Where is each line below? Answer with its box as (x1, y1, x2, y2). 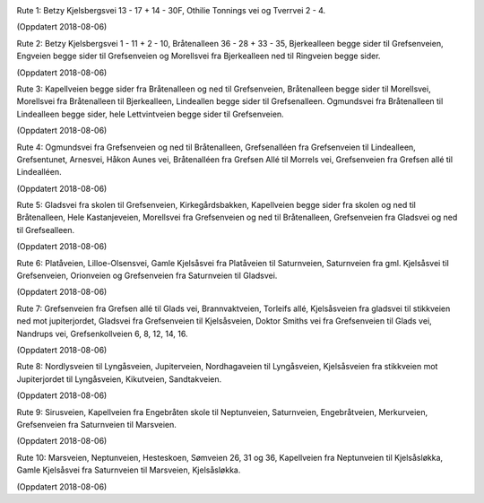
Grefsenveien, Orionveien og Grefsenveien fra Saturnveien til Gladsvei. (16, 270, 278, 282)
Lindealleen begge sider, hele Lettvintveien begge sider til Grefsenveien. (16, 108, 284, 119)
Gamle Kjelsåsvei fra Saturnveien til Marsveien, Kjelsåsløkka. (16, 464, 241, 475)
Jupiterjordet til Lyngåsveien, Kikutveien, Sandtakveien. (16, 373, 222, 385)
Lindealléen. (16, 167, 62, 178)
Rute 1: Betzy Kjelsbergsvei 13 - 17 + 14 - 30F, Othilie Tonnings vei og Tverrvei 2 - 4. (16, 5, 326, 15)
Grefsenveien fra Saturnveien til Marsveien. (16, 419, 177, 429)
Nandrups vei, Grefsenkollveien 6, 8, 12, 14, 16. (16, 328, 188, 339)
